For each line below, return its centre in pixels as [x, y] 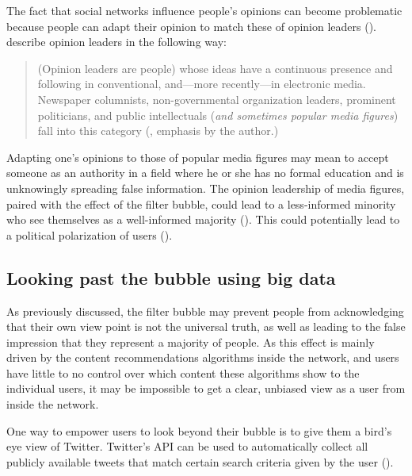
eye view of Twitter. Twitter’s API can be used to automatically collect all [187, 446]
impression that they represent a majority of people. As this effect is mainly [191, 342]
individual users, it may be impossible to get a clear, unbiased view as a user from [206, 388]
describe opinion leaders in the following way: [116, 42]
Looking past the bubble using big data [171, 277]
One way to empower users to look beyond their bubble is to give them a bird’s [199, 430]
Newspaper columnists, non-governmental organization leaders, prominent [217, 99]
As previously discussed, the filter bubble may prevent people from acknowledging [205, 311]
